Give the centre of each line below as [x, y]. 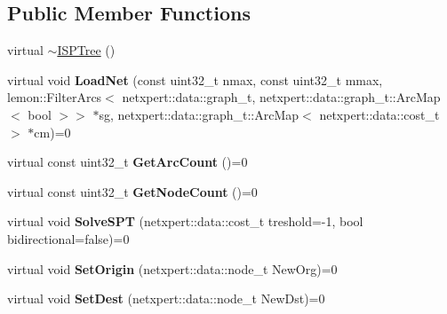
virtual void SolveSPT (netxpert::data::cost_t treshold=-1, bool [185, 221]
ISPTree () [86, 50]
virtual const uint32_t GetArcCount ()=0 [128, 162]
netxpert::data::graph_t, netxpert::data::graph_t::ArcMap [281, 97]
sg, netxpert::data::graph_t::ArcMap [199, 114]
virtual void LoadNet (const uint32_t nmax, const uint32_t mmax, [195, 79]
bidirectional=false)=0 [68, 238]
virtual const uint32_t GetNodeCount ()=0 [132, 191]
